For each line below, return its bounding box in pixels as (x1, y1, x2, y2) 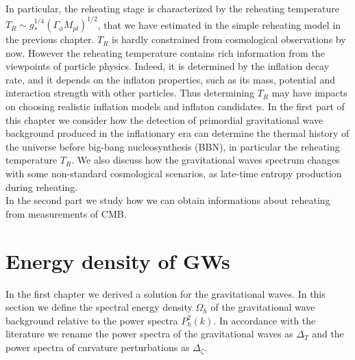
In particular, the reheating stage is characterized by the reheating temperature (5, 1, 339, 15)
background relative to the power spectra (5, 313, 178, 327)
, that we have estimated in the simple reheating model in (97, 17, 341, 31)
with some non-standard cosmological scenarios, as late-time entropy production (5, 166, 342, 181)
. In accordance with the (213, 313, 316, 327)
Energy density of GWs (5, 246, 230, 274)
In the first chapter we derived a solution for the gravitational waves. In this (5, 286, 326, 300)
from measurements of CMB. (5, 206, 127, 220)
